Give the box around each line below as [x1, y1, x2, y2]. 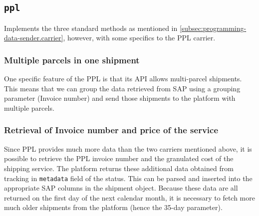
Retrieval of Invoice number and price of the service [4, 124, 219, 136]
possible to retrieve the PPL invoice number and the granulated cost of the [4, 153, 234, 164]
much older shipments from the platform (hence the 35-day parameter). [4, 202, 223, 213]
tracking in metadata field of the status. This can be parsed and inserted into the [4, 173, 253, 183]
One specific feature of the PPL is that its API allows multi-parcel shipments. [4, 73, 242, 84]
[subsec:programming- [179, 22, 247, 33]
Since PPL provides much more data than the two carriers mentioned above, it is [4, 143, 252, 154]
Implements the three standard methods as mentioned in [4, 22, 178, 33]
